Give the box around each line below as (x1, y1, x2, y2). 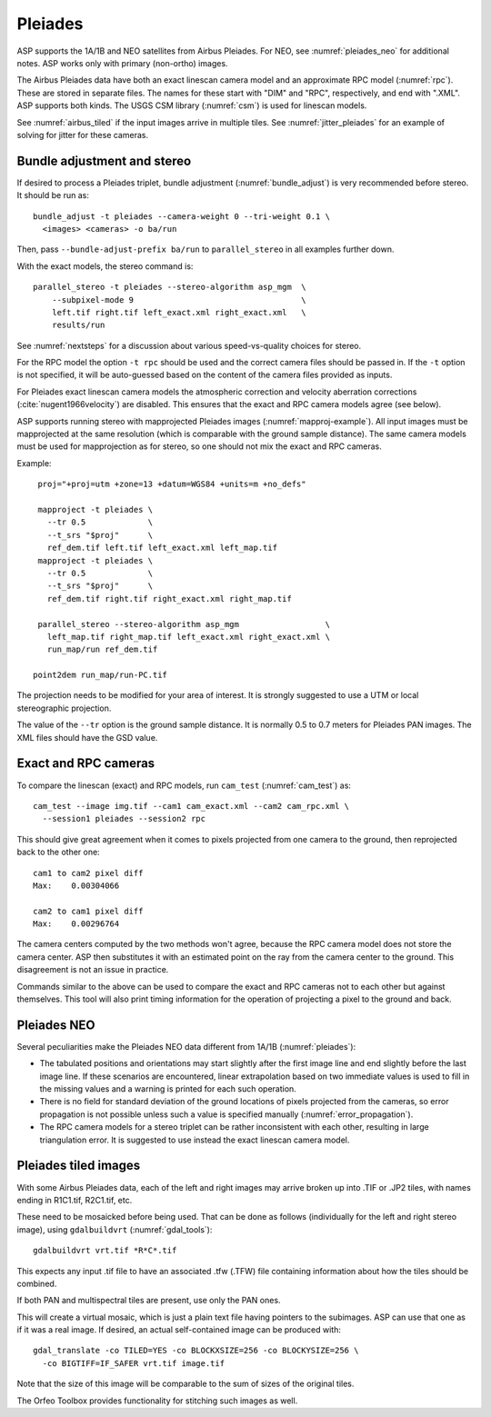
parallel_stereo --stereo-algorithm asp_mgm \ (37, 619, 331, 629)
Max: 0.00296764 (33, 919, 120, 929)
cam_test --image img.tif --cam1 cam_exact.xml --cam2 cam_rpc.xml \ (33, 801, 350, 811)
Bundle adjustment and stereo (16, 153, 192, 168)
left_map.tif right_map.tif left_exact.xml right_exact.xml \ (46, 632, 331, 642)
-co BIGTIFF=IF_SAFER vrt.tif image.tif (42, 1358, 225, 1368)
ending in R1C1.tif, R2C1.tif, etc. (16, 1194, 133, 1205)
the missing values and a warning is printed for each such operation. (39, 1083, 297, 1094)
